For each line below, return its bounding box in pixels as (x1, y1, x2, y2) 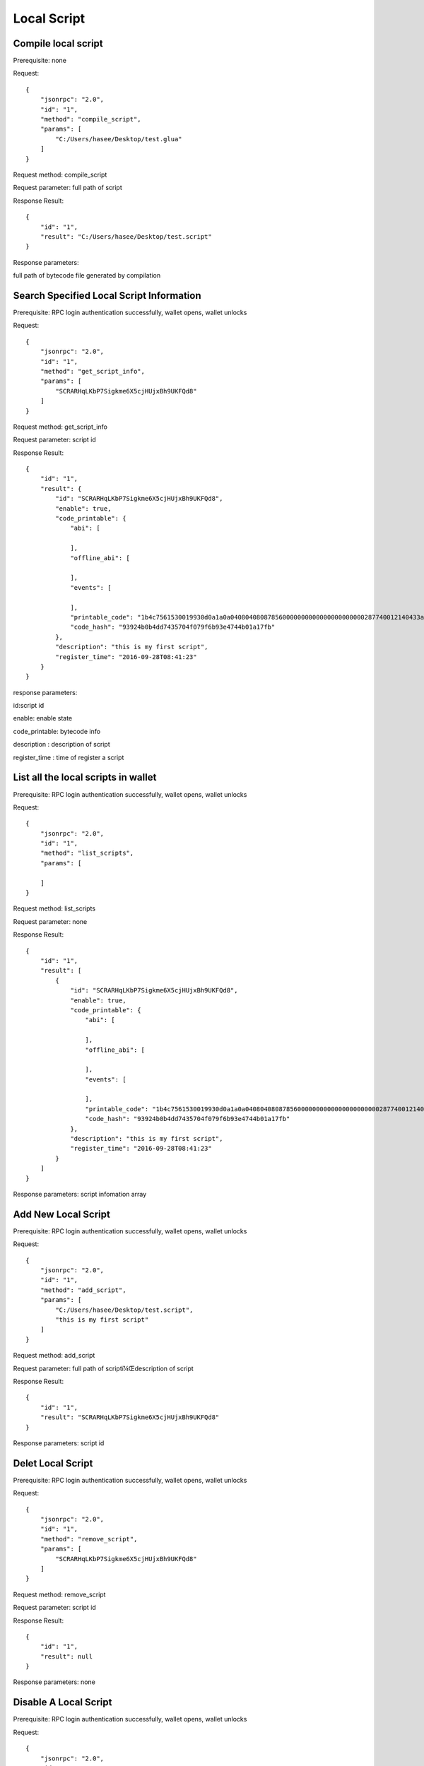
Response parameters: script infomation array (13, 1190, 147, 1198)
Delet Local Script (13, 1457, 93, 1469)
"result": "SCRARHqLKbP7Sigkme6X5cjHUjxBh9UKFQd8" (40, 1414, 220, 1421)
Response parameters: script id (13, 1438, 105, 1447)
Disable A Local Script (13, 1696, 112, 1709)
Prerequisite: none (13, 57, 67, 65)
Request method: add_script (13, 1351, 95, 1360)
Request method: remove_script (13, 1590, 106, 1599)
